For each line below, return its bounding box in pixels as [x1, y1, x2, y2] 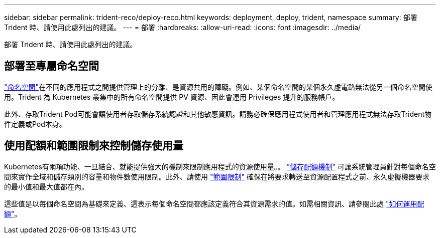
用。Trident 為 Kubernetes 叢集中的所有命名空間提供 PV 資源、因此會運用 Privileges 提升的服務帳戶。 [4, 92, 340, 101]
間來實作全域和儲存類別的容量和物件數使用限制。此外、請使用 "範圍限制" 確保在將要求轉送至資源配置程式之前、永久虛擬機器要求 [4, 172, 429, 181]
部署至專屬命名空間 [4, 60, 99, 73]
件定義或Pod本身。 [4, 119, 66, 128]
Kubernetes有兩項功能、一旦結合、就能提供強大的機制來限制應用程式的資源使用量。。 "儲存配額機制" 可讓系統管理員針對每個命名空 [4, 162, 436, 171]
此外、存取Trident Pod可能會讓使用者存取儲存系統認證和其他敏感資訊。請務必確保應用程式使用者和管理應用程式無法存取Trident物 [4, 109, 432, 118]
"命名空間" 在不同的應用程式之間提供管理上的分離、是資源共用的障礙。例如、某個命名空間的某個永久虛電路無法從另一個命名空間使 [4, 82, 433, 91]
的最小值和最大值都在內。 [4, 182, 88, 191]
